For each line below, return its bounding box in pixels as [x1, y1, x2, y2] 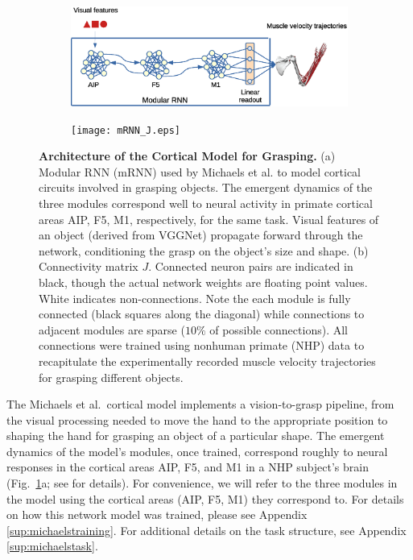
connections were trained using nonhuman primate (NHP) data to [39, 337, 365, 354]
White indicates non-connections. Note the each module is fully [39, 289, 351, 306]
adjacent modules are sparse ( [39, 321, 185, 338]
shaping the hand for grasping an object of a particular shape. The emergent [6, 427, 385, 444]
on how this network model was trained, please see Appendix [6, 506, 308, 523]
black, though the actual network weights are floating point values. [39, 273, 368, 290]
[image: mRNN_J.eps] [71, 124, 181, 136]
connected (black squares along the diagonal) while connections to [39, 305, 365, 322]
